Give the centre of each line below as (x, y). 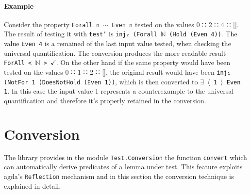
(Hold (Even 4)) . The (203, 34)
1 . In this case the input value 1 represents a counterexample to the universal (119, 91)
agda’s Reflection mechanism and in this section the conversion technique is (119, 176)
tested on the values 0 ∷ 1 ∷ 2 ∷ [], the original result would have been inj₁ (117, 72)
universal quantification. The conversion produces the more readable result (115, 53)
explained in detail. (33, 186)
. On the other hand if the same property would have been (143, 62)
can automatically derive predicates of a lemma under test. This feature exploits (123, 167)
